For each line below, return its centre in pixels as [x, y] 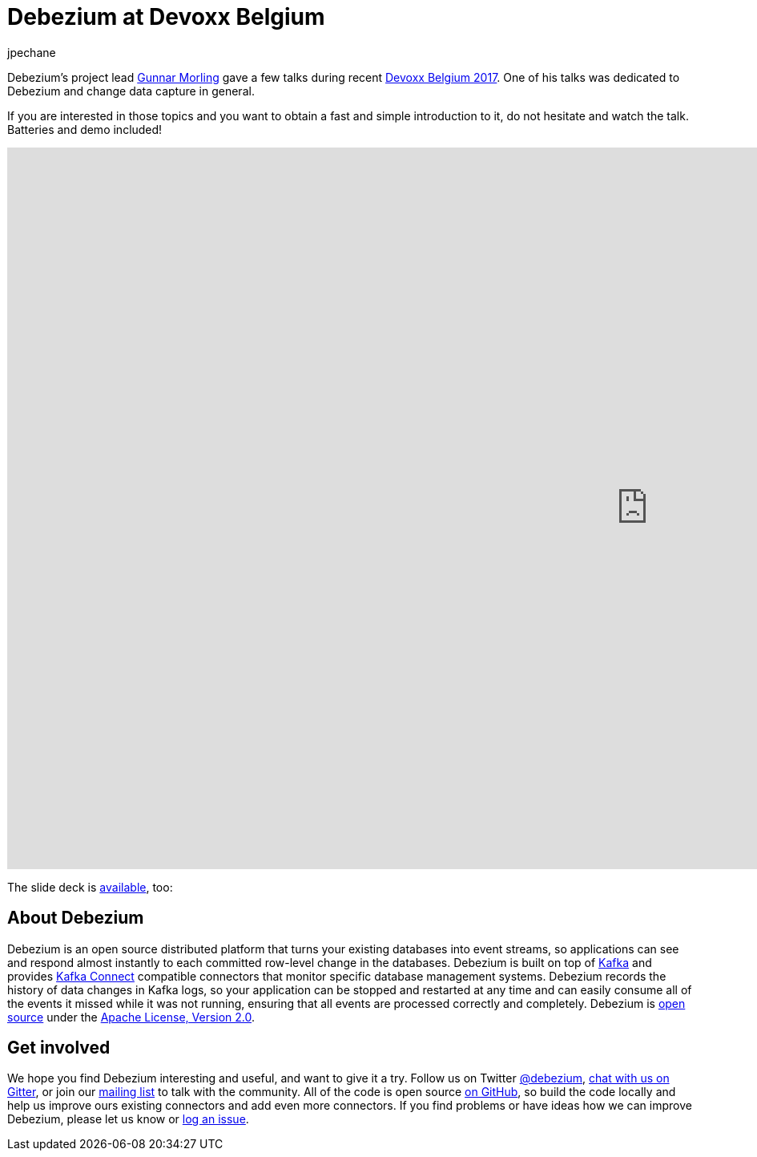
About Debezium [76, 918]
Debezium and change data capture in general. [131, 91]
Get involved [59, 1048]
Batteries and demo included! [85, 129]
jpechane [32, 52]
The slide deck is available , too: [90, 887]
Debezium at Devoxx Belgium [166, 17]
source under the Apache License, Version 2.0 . [131, 1017]
